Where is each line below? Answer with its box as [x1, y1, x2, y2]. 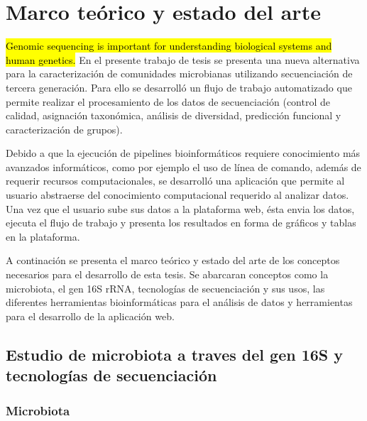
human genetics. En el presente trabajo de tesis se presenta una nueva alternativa [6, 52, 360, 67]
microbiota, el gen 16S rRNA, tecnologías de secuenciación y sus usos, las [6, 280, 325, 295]
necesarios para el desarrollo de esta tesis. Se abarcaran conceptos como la [6, 267, 329, 282]
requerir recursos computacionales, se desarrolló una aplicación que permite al [6, 173, 345, 188]
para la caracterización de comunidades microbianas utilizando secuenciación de [6, 66, 353, 81]
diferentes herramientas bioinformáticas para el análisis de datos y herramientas [6, 295, 353, 310]
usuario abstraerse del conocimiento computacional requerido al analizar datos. [6, 187, 349, 202]
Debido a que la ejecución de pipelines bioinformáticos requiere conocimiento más [6, 146, 361, 160]
